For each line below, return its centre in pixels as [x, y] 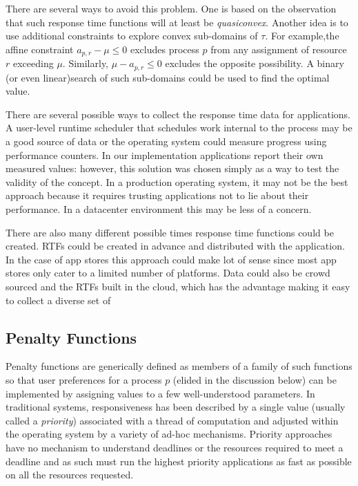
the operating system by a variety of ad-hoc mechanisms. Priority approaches [169, 434]
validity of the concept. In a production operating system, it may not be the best [177, 181]
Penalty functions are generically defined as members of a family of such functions [179, 366]
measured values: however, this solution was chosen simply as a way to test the [172, 168]
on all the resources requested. [70, 475]
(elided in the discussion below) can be [255, 379]
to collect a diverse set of [58, 300]
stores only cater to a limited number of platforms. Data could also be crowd [168, 273]
